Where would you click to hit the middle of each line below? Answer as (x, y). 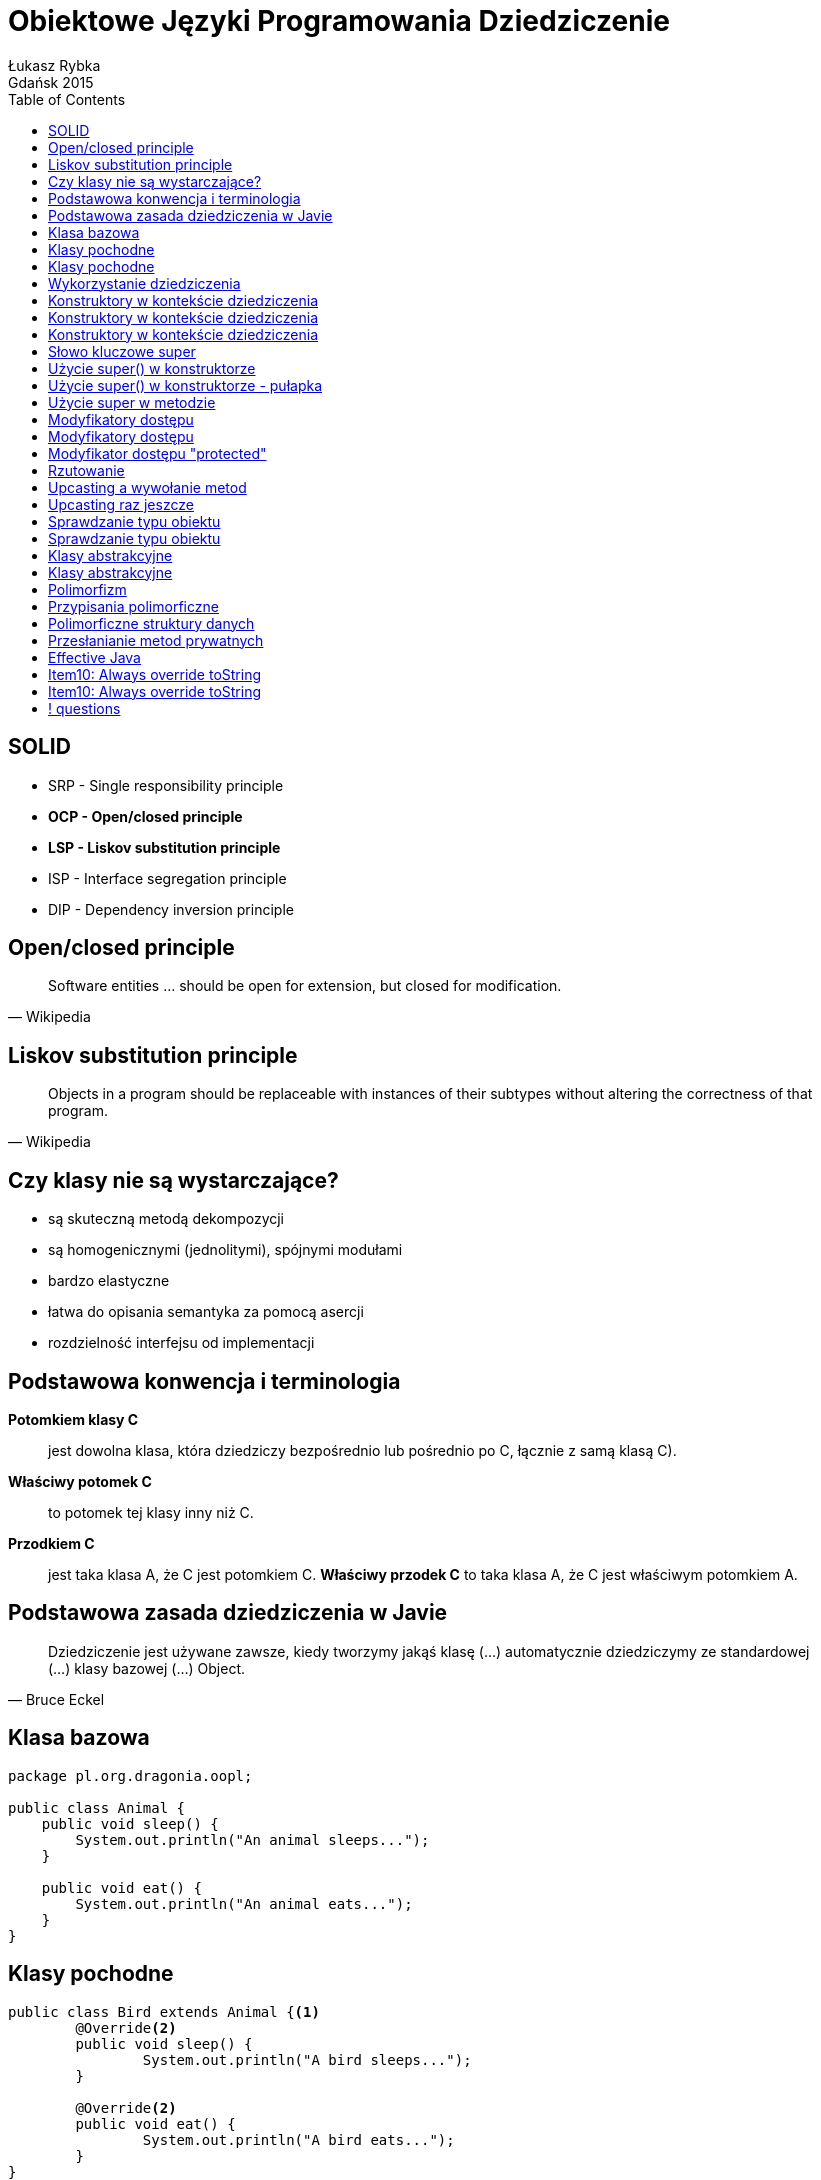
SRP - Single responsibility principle (166, 785)
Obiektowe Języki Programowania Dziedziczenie (339, 21)
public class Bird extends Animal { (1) (164, 2011)
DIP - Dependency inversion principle (171, 909)
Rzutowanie (86, 470)
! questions (84, 708)
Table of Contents (67, 99)
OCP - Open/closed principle (145, 816)
